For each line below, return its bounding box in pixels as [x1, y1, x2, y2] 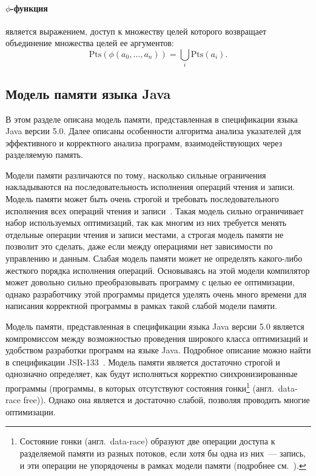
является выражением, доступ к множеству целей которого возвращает [5, 24, 267, 37]
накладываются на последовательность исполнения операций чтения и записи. [5, 180, 295, 193]
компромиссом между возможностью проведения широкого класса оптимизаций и [5, 331, 308, 344]
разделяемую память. [5, 148, 83, 161]
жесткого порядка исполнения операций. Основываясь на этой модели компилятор [5, 263, 310, 276]
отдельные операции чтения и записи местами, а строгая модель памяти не [5, 228, 284, 240]
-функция [10, 1, 48, 14]
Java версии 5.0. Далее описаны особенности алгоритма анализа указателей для [5, 124, 301, 137]
